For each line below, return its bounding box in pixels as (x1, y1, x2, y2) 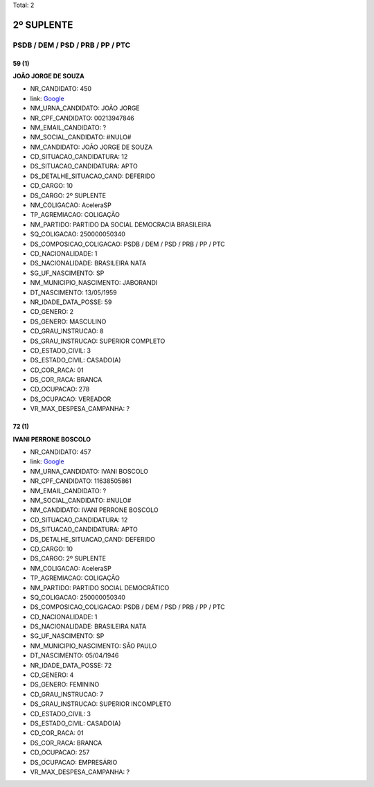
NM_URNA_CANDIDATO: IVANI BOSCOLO (30, 467, 149, 475)
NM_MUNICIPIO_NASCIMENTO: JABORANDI (30, 278, 158, 287)
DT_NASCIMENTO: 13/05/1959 (30, 288, 117, 297)
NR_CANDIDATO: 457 (30, 448, 91, 457)
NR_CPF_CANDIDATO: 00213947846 (30, 114, 134, 122)
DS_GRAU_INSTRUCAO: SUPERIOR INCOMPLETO (30, 700, 172, 708)
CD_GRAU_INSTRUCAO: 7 (30, 690, 104, 698)
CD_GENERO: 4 (30, 671, 74, 679)
